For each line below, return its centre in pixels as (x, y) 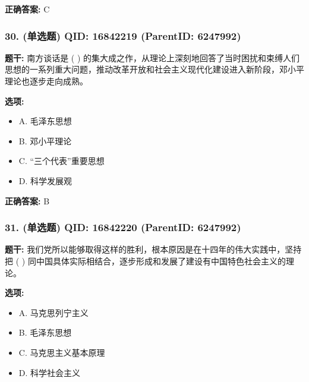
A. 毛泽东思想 (45, 121)
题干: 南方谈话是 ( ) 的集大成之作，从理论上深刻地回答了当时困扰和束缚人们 (152, 57)
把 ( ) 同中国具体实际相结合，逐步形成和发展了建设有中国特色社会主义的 (145, 261)
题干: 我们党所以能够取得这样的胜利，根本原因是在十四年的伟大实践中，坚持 (153, 249)
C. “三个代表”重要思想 (62, 161)
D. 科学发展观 (45, 180)
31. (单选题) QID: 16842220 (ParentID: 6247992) (123, 227)
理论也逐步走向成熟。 (46, 81)
